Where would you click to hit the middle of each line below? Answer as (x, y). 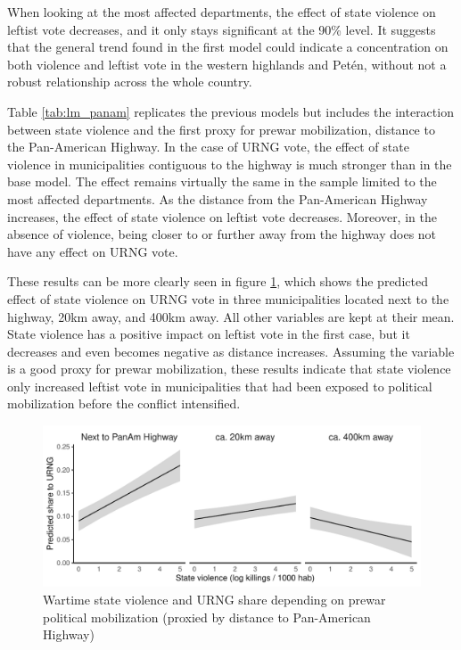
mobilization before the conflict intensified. (124, 403)
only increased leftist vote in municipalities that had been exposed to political (220, 386)
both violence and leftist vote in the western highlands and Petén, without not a (227, 64)
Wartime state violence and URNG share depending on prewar (214, 600)
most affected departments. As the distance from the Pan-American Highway (218, 198)
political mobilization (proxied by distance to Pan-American (207, 617)
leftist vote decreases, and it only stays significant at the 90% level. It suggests (222, 29)
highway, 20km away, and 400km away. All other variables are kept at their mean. (231, 316)
